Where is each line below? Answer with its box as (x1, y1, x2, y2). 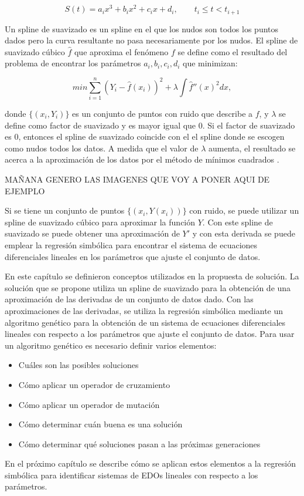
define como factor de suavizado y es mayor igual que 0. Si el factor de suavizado (5, 119, 295, 131)
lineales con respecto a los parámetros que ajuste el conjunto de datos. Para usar (5, 328, 295, 340)
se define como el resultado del (177, 45, 288, 58)
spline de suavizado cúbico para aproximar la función (5, 215, 196, 228)
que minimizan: (183, 57, 238, 69)
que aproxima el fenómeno (74, 45, 169, 58)
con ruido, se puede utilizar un (189, 204, 299, 217)
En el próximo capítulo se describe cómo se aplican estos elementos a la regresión (5, 457, 296, 470)
